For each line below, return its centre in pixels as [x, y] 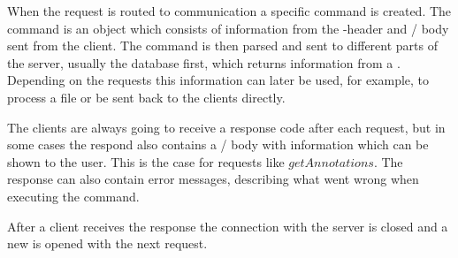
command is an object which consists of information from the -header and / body [228, 28]
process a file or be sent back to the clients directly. [146, 97]
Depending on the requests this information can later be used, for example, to [218, 80]
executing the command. [73, 196]
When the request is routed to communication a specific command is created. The [229, 11]
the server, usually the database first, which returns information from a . [204, 62]
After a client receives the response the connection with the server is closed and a [228, 226]
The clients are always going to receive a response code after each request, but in [226, 127]
